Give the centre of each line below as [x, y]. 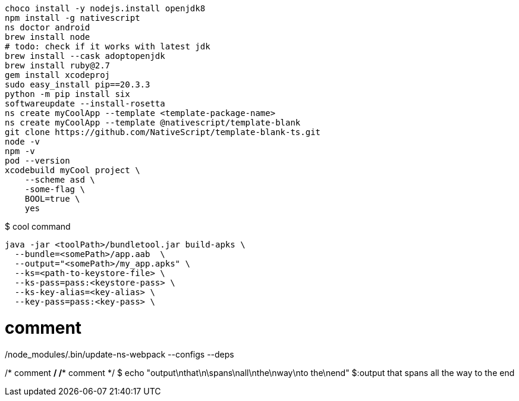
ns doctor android [48, 27]
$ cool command [38, 226]
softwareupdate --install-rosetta [85, 104]
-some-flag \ [55, 189]
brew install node [48, 37]
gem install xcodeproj [58, 75]
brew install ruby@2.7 [58, 65]
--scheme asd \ [60, 180]
